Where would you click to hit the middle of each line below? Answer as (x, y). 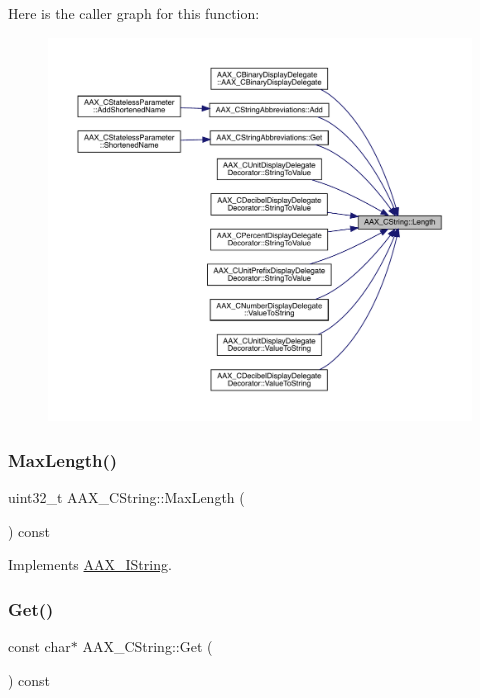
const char (39, 646)
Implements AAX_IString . (90, 564)
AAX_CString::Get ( (147, 646)
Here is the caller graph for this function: (134, 13)
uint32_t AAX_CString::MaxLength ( (126, 497)
